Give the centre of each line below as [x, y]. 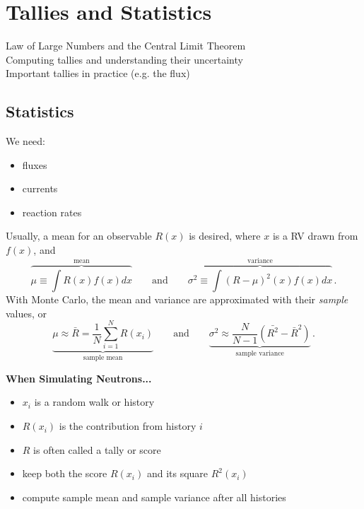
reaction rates [52, 212]
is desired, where [225, 236]
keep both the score [65, 473]
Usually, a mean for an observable [79, 236]
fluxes [35, 164]
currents [40, 188]
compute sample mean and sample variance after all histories [154, 497]
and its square [177, 473]
